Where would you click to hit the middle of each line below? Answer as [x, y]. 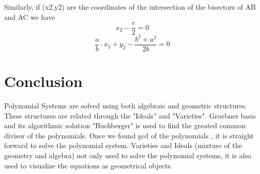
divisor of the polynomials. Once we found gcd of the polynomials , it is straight [129, 135]
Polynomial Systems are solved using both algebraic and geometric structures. [126, 105]
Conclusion [44, 81]
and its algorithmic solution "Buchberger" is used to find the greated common [125, 125]
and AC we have [30, 17]
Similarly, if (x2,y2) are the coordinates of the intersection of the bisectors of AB [130, 7]
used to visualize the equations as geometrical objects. [88, 165]
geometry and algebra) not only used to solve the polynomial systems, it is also [128, 155]
